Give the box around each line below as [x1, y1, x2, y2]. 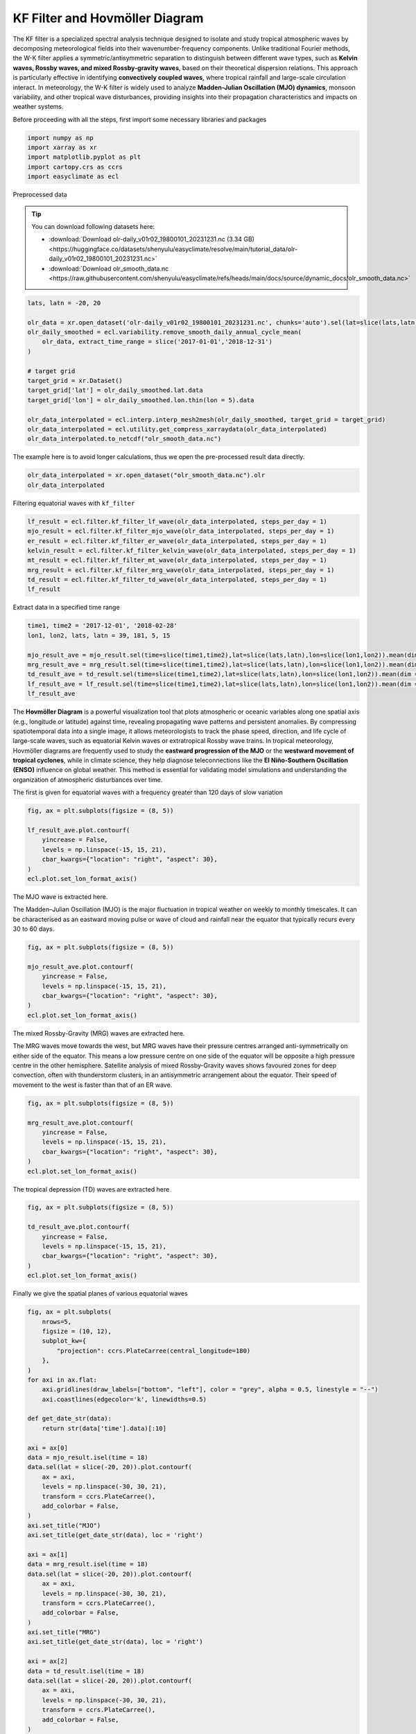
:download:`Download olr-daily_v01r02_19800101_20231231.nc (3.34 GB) [49, 235, 254, 243]
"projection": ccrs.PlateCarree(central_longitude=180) [56, 1346, 251, 1355]
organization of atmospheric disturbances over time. [12, 775, 163, 784]
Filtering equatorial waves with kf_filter [12, 499, 135, 507]
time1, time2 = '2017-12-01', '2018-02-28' [27, 621, 178, 630]
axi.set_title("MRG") [27, 1629, 101, 1636]
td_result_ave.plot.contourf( [27, 1223, 130, 1231]
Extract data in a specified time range [12, 603, 121, 612]
